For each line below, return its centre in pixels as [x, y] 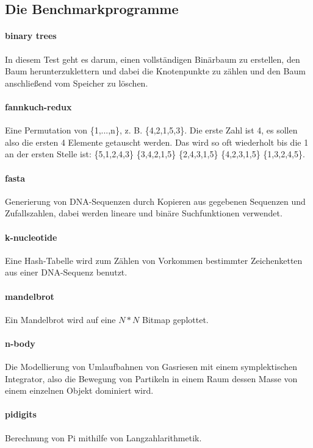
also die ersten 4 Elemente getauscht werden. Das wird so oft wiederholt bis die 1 [157, 142]
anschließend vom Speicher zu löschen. [77, 83]
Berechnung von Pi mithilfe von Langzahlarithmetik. [103, 437]
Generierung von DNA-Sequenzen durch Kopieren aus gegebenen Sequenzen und [155, 201]
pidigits [21, 414]
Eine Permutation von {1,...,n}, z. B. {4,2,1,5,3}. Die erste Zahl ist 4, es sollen [151, 130]
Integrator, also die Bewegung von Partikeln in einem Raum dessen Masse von [151, 378]
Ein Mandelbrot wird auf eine [60, 319]
